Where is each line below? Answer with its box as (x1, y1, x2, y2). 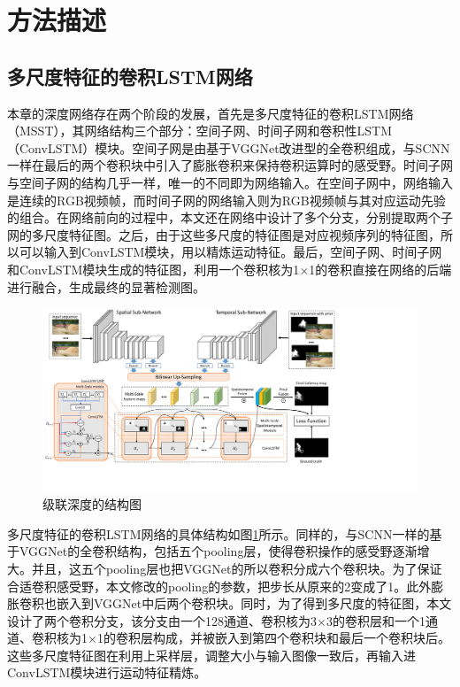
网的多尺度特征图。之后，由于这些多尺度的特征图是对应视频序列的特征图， (7, 225, 441, 243)
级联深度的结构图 (42, 495, 142, 513)
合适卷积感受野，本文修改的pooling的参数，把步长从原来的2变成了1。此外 (7, 576, 432, 595)
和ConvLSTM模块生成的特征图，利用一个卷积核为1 (7, 259, 300, 278)
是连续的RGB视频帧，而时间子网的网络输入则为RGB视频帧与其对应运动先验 (7, 190, 446, 209)
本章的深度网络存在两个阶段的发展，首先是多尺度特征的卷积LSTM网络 (7, 104, 414, 122)
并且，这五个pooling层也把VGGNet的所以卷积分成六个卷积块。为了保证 (31, 559, 442, 577)
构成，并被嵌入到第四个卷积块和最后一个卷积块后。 (152, 629, 450, 647)
